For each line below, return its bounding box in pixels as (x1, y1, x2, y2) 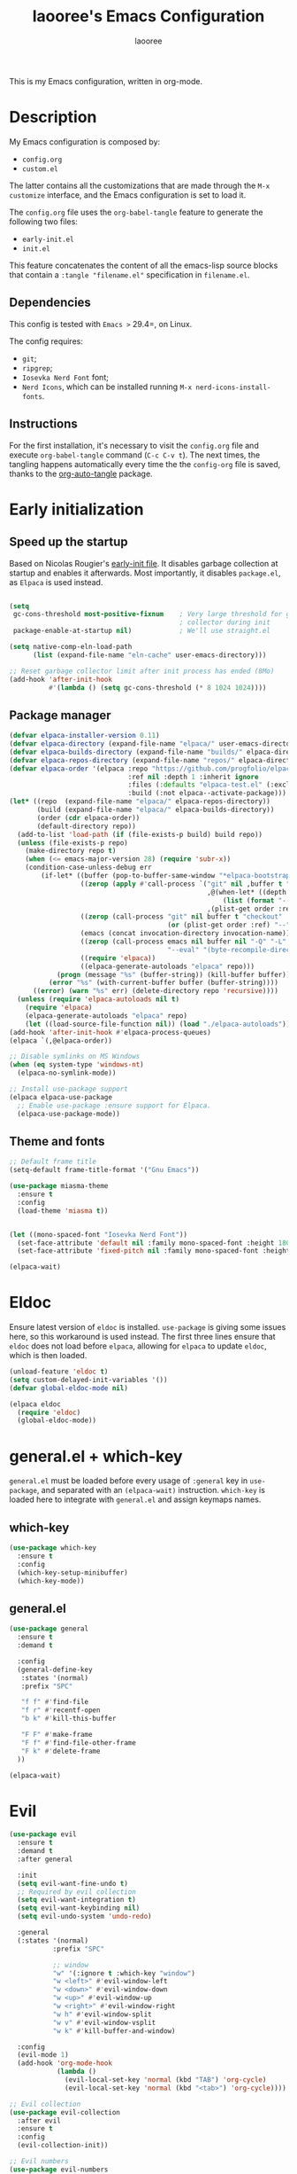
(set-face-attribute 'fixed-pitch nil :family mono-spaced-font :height (17, 1247, 291, 1255)
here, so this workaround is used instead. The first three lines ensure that (9, 1332, 276, 1342)
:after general (17, 1855, 73, 1864)
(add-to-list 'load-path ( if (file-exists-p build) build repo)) (17, 830, 263, 839)
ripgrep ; (21, 362, 53, 373)
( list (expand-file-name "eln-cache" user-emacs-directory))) (32, 650, 267, 660)
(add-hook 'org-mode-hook (17, 2059, 113, 2068)
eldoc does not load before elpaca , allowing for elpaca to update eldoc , (9, 1341, 267, 1351)
